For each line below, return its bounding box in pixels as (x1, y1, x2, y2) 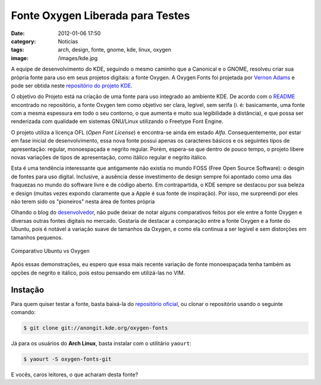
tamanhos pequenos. (11, 233, 63, 241)
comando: (11, 309, 36, 315)
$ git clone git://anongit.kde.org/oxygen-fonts (23, 324, 168, 331)
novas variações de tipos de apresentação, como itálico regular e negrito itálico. (11, 154, 207, 161)
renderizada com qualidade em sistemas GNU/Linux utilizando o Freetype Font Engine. (11, 118, 224, 125)
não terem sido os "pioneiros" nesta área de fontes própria (11, 198, 155, 205)
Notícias (58, 37, 78, 45)
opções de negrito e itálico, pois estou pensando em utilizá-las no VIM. (11, 269, 185, 276)
